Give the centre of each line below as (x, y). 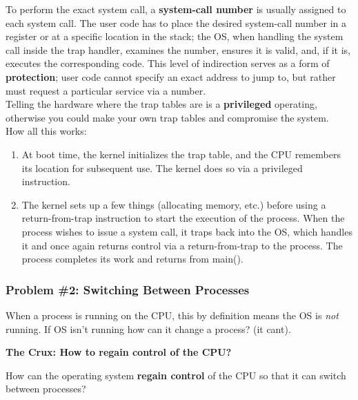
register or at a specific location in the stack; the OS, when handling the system (175, 36)
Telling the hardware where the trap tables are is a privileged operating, (161, 104)
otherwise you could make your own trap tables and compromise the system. (167, 117)
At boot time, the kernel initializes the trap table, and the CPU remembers (181, 154)
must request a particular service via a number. (106, 90)
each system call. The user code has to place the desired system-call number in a (176, 22)
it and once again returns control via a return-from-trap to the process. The (182, 245)
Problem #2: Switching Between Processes (128, 289)
